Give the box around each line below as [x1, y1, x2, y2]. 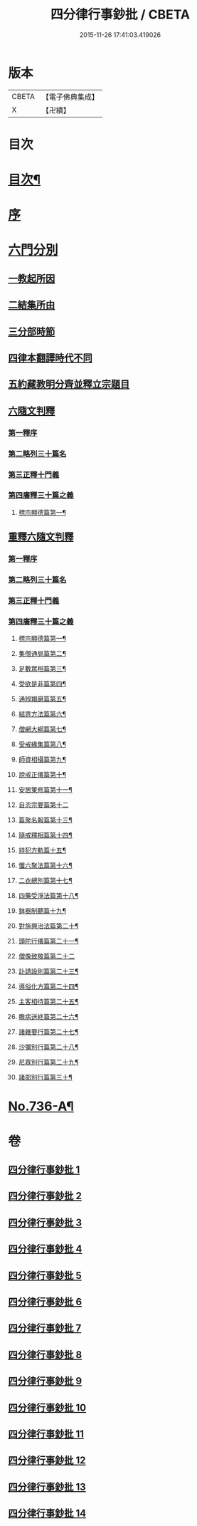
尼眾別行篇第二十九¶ [18, 1058, 79, 1067]
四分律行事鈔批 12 [8, 1454, 86, 1467]
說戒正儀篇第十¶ [18, 770, 67, 779]
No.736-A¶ [8, 1098, 74, 1114]
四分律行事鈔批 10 [8, 1401, 87, 1413]
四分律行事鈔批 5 [8, 1269, 82, 1282]
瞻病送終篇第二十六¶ [18, 1013, 79, 1021]
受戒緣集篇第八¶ [18, 740, 67, 748]
